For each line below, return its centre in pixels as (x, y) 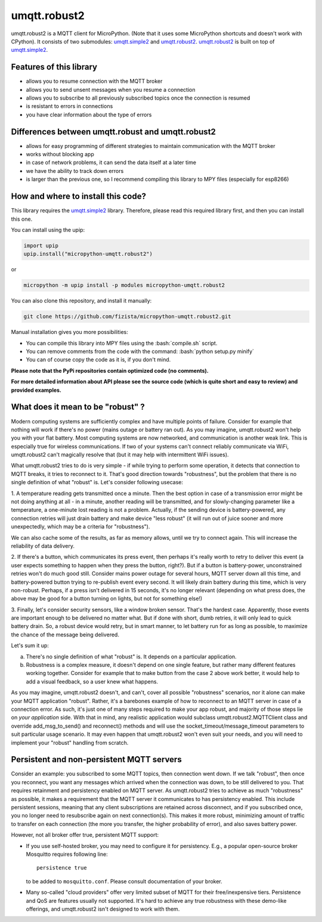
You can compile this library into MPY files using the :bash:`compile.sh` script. (122, 343)
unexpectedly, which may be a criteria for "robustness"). (80, 527)
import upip (41, 245)
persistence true (62, 868)
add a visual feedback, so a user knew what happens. (92, 681)
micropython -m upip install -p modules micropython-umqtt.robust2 (124, 285)
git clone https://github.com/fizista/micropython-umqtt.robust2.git (127, 317)
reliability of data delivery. (43, 546)
